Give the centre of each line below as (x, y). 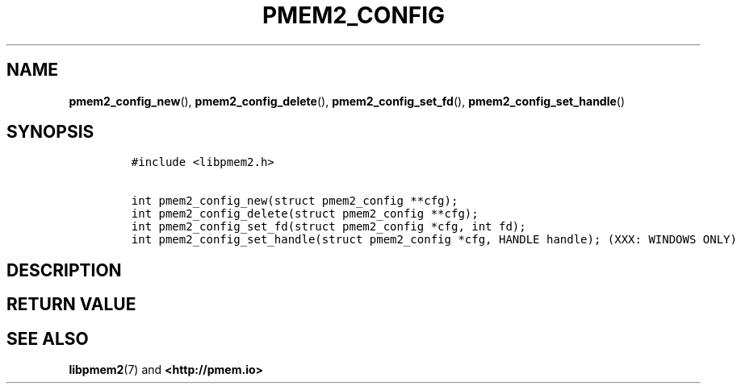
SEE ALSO (48, 338)
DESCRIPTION (64, 270)
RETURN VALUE (71, 305)
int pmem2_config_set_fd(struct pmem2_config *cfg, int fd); (329, 227)
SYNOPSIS (50, 132)
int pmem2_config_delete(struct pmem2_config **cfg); (305, 214)
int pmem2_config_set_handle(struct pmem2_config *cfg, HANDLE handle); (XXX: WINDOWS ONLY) (434, 240)
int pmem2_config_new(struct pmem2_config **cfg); (295, 201)
